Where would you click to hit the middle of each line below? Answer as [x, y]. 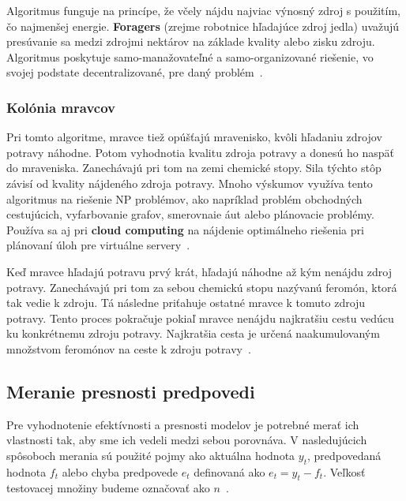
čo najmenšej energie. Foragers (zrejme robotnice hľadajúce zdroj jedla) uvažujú [203, 26]
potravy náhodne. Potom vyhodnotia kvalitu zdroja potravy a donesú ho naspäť [200, 152]
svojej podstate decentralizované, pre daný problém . [135, 72]
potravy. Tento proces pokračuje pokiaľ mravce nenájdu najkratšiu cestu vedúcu [200, 318]
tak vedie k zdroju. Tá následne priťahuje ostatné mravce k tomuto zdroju [186, 303]
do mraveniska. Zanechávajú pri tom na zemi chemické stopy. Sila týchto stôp [194, 168]
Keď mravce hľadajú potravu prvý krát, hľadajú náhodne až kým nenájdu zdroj [199, 271]
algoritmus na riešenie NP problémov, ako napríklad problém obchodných [184, 198]
